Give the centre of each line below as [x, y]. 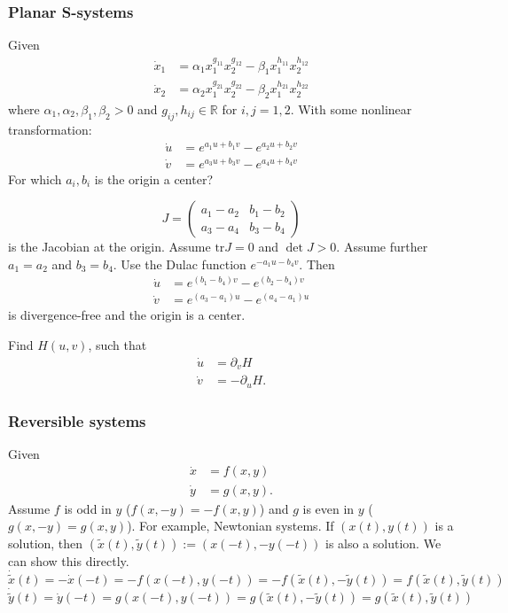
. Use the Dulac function [180, 264]
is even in [328, 508]
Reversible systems [77, 420]
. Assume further [382, 247]
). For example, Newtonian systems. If [231, 526]
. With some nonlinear [351, 109]
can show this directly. [69, 560]
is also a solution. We [383, 543]
